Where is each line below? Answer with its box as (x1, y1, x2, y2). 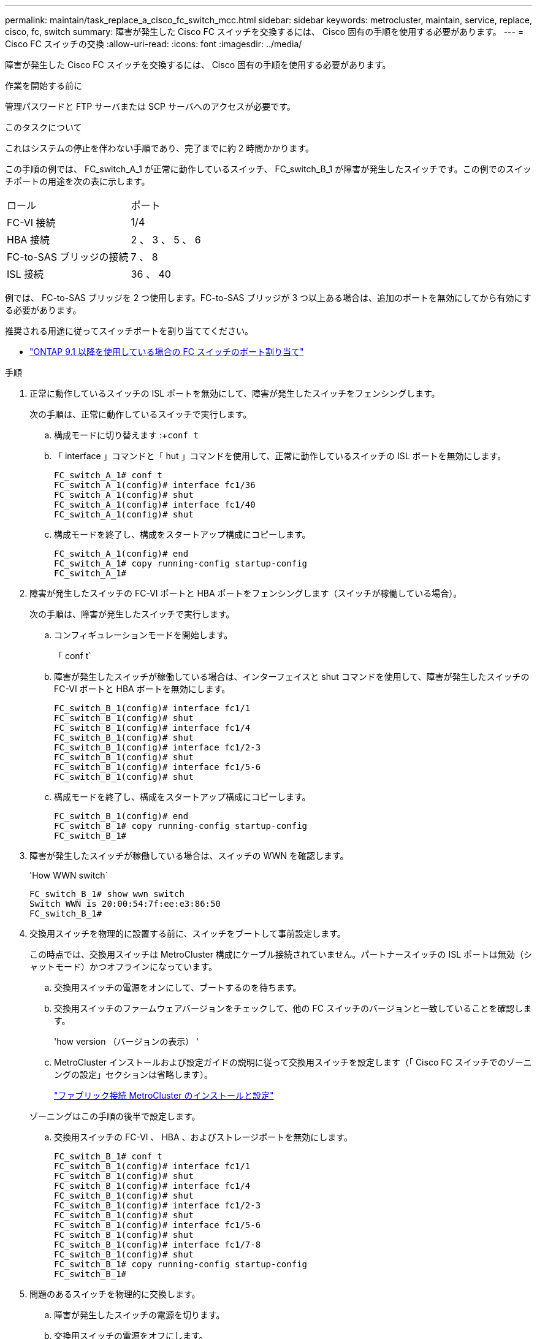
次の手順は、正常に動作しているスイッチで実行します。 (29, 409, 252, 419)
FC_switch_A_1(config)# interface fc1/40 (54, 500, 256, 509)
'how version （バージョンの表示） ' (54, 1036, 199, 1047)
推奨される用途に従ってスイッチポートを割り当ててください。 (5, 326, 253, 336)
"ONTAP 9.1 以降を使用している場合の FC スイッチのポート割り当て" (29, 346, 304, 357)
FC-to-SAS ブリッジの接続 (7, 251, 129, 263)
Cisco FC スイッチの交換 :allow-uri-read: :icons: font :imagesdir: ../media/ (5, 39, 302, 49)
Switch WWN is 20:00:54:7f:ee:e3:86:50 (29, 899, 221, 909)
